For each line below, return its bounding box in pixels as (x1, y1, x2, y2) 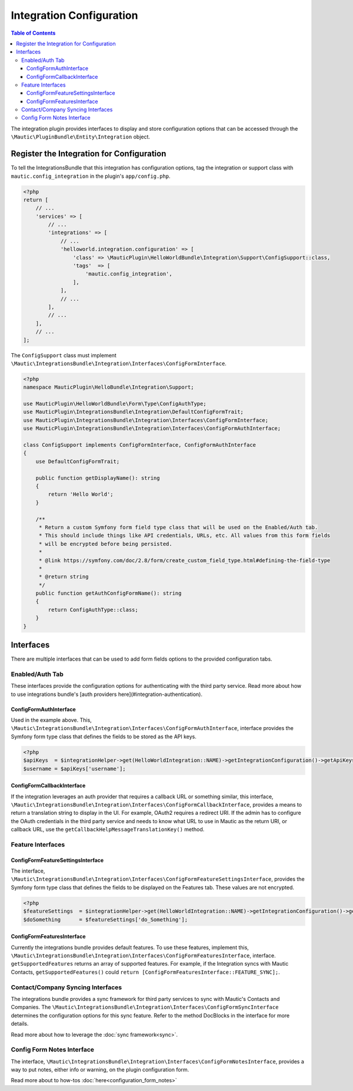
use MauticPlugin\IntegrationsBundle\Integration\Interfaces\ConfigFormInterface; (23, 417, 269, 423)
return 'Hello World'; (48, 491, 114, 498)
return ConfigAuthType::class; (48, 606, 138, 613)
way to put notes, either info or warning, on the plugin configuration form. (11, 1066, 189, 1073)
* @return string (38, 573, 89, 580)
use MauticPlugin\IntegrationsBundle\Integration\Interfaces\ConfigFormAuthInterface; (23, 425, 281, 432)
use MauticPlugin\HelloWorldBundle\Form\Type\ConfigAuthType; (23, 400, 207, 407)
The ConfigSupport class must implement (11, 351, 117, 359)
